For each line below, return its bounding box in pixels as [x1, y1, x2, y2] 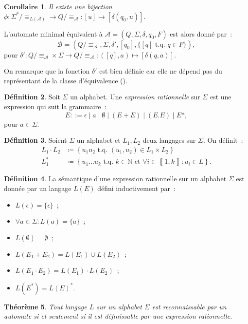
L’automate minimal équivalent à [4, 28, 103, 38]
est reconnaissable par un [152, 301, 227, 311]
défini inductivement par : [97, 183, 176, 193]
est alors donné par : [170, 28, 232, 38]
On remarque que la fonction [4, 66, 90, 76]
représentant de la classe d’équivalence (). [4, 75, 127, 85]
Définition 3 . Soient [4, 135, 67, 145]
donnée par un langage [4, 183, 71, 193]
